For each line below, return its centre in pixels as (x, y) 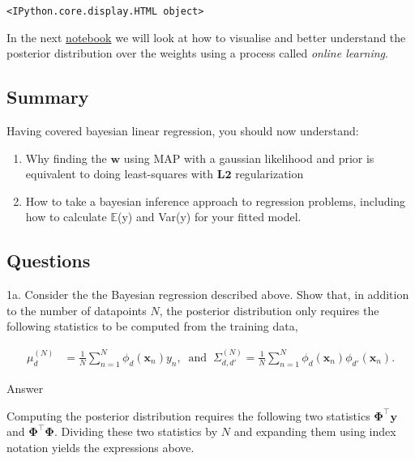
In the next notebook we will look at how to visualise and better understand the (206, 37)
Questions (49, 260)
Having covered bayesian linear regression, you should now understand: (183, 131)
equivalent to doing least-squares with (120, 174)
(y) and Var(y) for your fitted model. (209, 217)
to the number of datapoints (77, 310)
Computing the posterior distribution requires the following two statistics (188, 415)
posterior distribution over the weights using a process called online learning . (197, 53)
